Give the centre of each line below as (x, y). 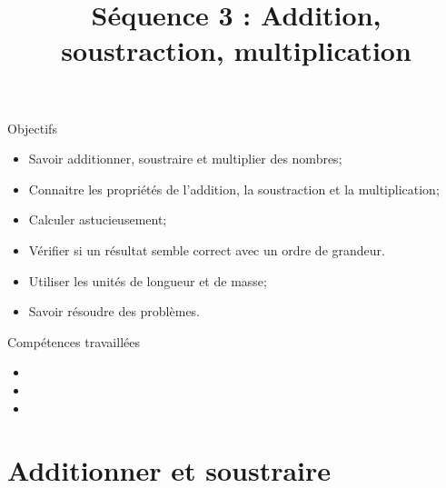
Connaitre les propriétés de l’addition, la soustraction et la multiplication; (234, 189)
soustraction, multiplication (236, 50)
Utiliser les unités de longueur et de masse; (148, 280)
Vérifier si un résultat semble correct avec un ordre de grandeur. (207, 249)
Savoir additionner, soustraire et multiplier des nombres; (185, 159)
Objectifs (32, 128)
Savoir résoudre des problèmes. (114, 311)
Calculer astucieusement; (98, 219)
